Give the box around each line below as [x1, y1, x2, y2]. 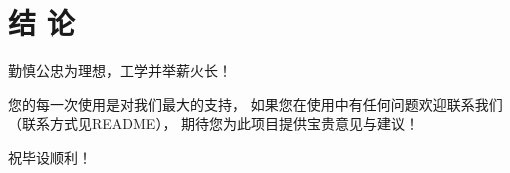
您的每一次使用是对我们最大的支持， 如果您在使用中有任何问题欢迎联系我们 [8, 93, 503, 114]
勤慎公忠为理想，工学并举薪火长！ [8, 60, 232, 81]
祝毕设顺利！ [8, 146, 92, 167]
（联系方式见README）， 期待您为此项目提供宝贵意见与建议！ [8, 113, 420, 134]
